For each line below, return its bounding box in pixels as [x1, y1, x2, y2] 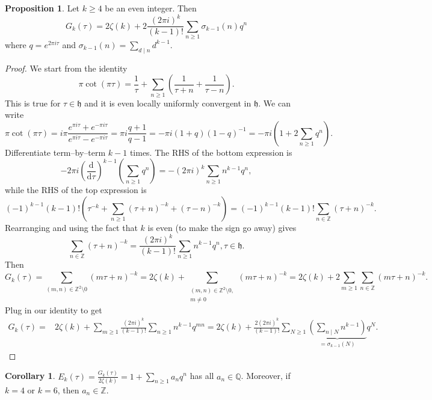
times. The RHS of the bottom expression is [129, 146, 292, 158]
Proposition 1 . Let [5, 2, 80, 14]
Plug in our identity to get [5, 303, 102, 316]
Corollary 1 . [5, 369, 55, 382]
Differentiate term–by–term [5, 146, 106, 158]
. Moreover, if [241, 369, 291, 382]
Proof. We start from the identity [5, 61, 128, 74]
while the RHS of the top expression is [5, 183, 147, 196]
